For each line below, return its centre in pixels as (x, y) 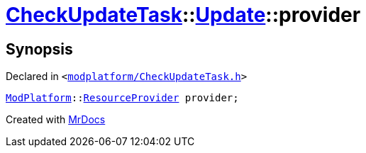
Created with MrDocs (56, 120)
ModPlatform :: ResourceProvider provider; (122, 98)
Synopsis (39, 49)
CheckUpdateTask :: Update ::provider (183, 15)
